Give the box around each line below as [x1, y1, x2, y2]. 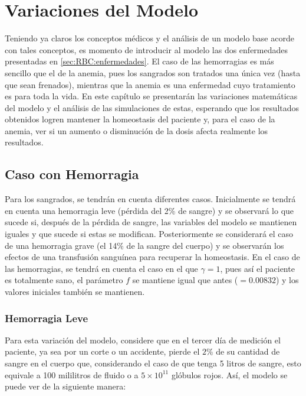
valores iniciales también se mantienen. [5, 285, 145, 298]
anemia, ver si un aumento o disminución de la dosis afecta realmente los [5, 124, 268, 137]
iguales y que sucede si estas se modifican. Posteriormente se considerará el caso [5, 228, 294, 240]
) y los [275, 274, 299, 286]
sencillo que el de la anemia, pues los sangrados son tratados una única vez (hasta [5, 66, 301, 79]
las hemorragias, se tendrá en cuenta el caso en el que [5, 262, 198, 274]
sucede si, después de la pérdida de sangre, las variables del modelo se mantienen [5, 216, 297, 228]
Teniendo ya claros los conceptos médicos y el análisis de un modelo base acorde [5, 32, 294, 44]
